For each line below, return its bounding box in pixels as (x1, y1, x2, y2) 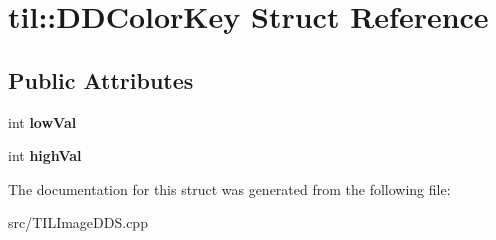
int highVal (8, 145, 82, 166)
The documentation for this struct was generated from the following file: (8, 178, 451, 199)
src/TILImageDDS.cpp (8, 212, 148, 233)
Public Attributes (8, 64, 194, 95)
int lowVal (8, 111, 77, 132)
